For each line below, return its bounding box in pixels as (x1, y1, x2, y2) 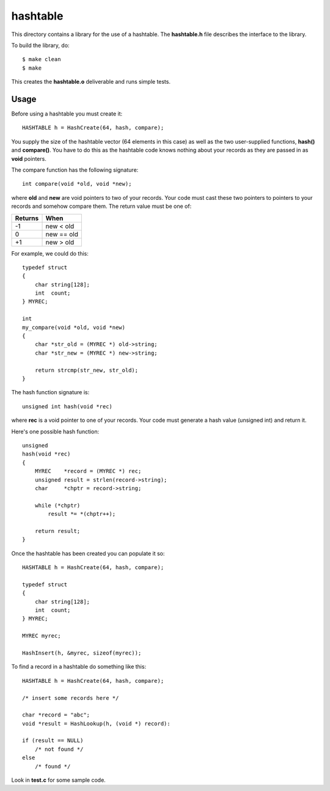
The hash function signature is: (11, 389, 90, 396)
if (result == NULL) (22, 737, 84, 744)
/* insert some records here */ (22, 694, 119, 701)
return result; (34, 528, 81, 534)
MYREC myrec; (22, 633, 61, 639)
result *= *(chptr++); (48, 510, 116, 518)
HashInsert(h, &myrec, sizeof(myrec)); (22, 649, 142, 657)
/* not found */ (34, 746, 84, 752)
